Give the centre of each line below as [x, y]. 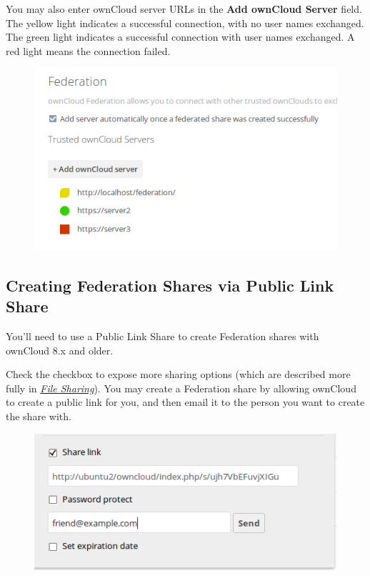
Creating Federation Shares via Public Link [170, 285]
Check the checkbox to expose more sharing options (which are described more [178, 374]
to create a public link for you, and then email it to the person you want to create [185, 402]
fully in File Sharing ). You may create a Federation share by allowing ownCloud [181, 388]
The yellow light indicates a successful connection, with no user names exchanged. [185, 23]
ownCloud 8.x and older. [60, 350]
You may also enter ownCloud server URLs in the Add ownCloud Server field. [184, 9]
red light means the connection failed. [88, 50]
